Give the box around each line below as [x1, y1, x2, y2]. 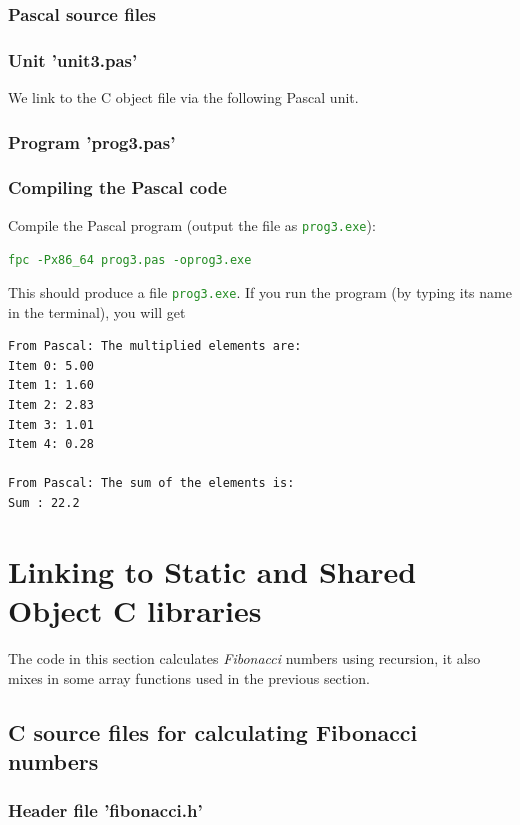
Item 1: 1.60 [8, 378, 94, 393]
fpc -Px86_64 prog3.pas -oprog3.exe [8, 253, 252, 268]
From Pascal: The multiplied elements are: [8, 339, 302, 354]
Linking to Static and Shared [8, 550, 417, 591]
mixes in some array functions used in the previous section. [8, 667, 370, 688]
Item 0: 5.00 [8, 358, 94, 373]
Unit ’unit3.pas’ [8, 47, 138, 72]
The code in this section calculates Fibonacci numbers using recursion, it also [8, 647, 481, 668]
